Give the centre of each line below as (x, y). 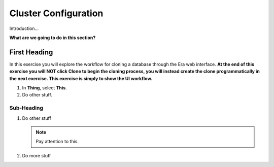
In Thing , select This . (44, 88)
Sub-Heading (26, 108)
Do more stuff (37, 155)
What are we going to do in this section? (53, 38)
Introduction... (24, 28)
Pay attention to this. (57, 142)
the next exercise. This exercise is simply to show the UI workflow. (81, 78)
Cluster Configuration (56, 13)
